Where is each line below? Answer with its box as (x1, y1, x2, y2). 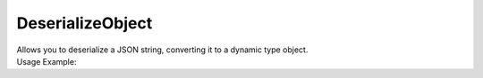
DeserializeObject (16, 13, 153, 33)
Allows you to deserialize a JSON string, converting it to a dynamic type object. (16, 44, 309, 55)
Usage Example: (16, 56, 77, 66)
